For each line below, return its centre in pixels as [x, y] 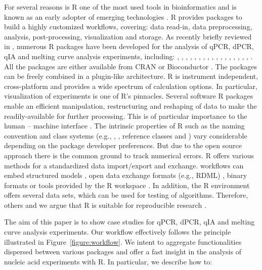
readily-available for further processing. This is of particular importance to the [126, 116]
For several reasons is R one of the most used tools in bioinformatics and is [120, 7]
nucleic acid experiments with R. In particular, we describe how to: [108, 261]
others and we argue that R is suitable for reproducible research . [105, 205]
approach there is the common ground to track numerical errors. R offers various [129, 155]
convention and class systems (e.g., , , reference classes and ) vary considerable [126, 135]
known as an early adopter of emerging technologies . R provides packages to [123, 16]
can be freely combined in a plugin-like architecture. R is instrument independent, [131, 76]
